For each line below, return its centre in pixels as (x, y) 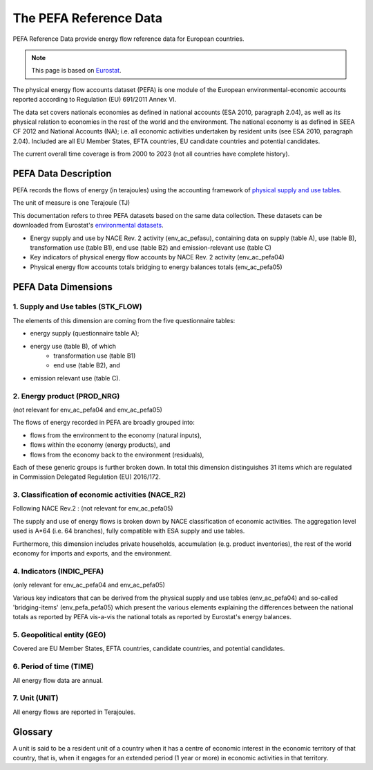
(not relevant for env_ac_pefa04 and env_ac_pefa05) (87, 410)
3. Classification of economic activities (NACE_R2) (99, 495)
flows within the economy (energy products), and (100, 445)
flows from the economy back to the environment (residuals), (117, 455)
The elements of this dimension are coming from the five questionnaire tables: (124, 320)
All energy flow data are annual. (58, 680)
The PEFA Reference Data (87, 18)
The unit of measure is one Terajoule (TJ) (71, 203)
